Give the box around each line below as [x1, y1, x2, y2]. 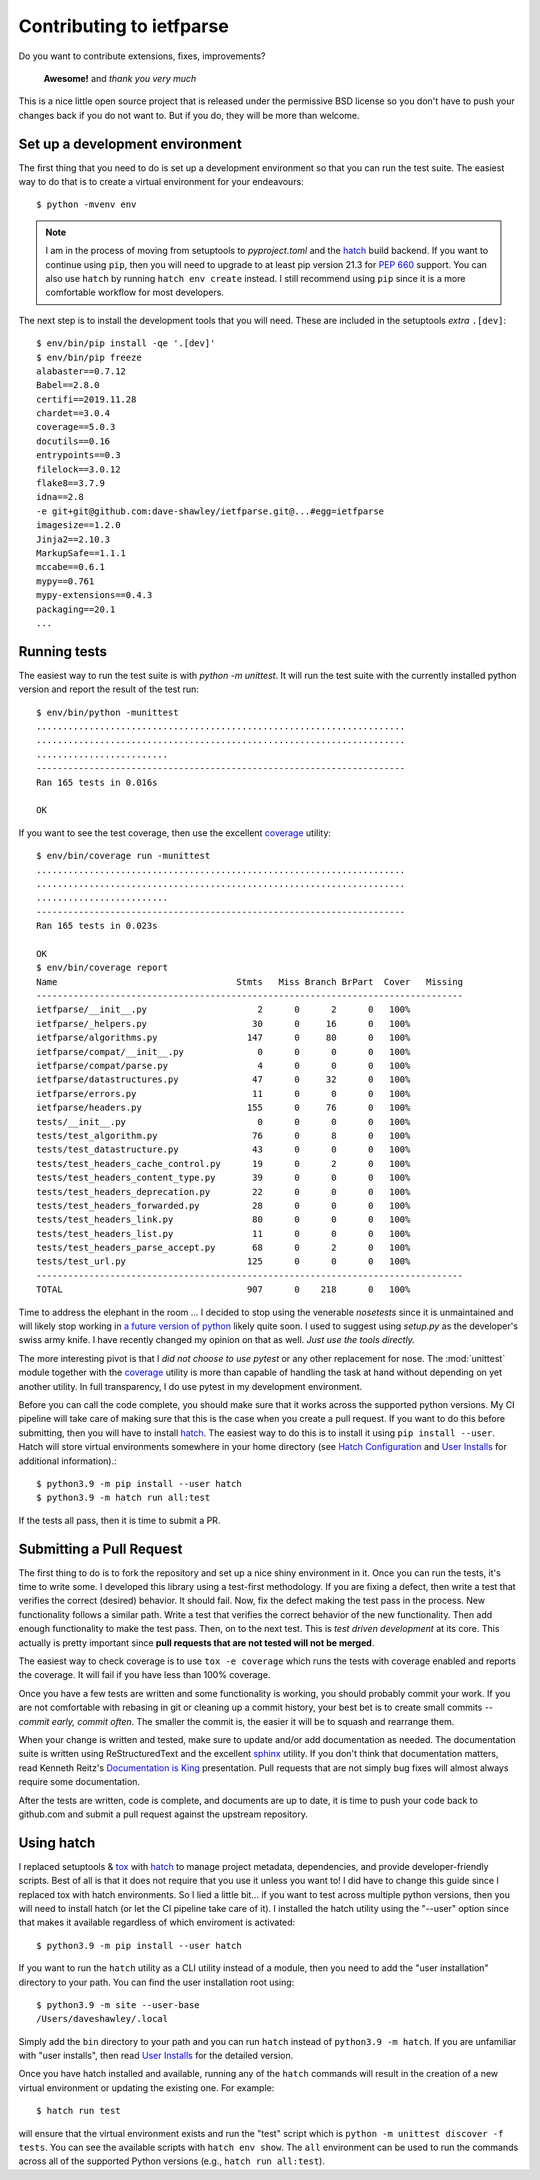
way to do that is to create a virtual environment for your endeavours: [18, 176, 304, 188]
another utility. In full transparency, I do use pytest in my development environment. [18, 1380, 363, 1392]
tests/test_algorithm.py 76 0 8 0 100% [36, 1130, 411, 1141]
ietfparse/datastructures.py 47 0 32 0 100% [36, 1074, 411, 1085]
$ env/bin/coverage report [36, 962, 169, 974]
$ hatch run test [36, 2105, 121, 2117]
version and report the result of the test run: [18, 683, 200, 695]
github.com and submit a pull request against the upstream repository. [18, 1808, 309, 1820]
